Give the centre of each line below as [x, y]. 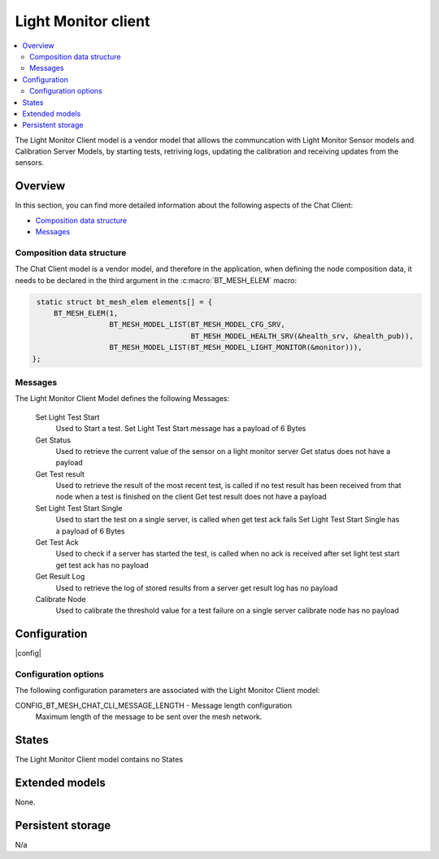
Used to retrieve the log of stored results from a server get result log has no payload [197, 588]
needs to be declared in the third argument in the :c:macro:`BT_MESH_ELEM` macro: [156, 280]
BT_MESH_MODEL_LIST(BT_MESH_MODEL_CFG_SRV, [197, 325]
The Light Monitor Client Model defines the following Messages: [122, 399]
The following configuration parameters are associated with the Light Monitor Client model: [167, 691]
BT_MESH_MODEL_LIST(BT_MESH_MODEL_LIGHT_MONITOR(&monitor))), [236, 347]
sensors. [30, 163]
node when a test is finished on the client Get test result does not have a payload [191, 497]
